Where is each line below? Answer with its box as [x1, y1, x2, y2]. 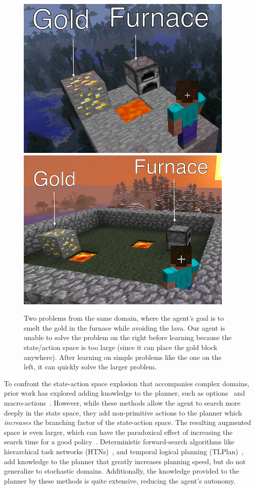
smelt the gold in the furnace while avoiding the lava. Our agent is [24, 322, 225, 333]
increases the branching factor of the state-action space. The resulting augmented [4, 417, 252, 427]
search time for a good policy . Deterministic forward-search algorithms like [4, 436, 235, 447]
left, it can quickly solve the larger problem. [24, 361, 157, 372]
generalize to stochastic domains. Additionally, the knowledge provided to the [4, 466, 239, 476]
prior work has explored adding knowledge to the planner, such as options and [4, 388, 245, 398]
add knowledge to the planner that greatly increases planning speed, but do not [4, 456, 246, 466]
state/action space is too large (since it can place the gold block [24, 342, 217, 352]
